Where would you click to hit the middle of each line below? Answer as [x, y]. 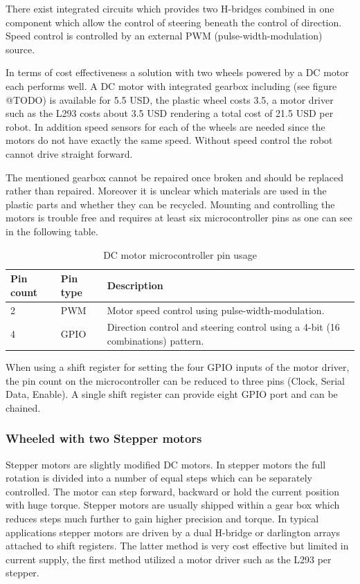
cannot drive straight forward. [69, 153]
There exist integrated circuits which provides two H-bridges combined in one [170, 8]
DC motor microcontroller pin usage [180, 254]
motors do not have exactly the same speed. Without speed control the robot [169, 140]
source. [20, 49]
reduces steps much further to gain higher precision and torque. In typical [162, 519]
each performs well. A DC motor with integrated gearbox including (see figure [171, 85]
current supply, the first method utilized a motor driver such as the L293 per [169, 559]
